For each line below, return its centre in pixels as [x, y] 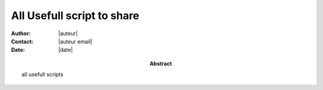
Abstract [161, 63]
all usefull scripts [43, 75]
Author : [21, 33]
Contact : [22, 41]
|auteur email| [75, 41]
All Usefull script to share [75, 15]
